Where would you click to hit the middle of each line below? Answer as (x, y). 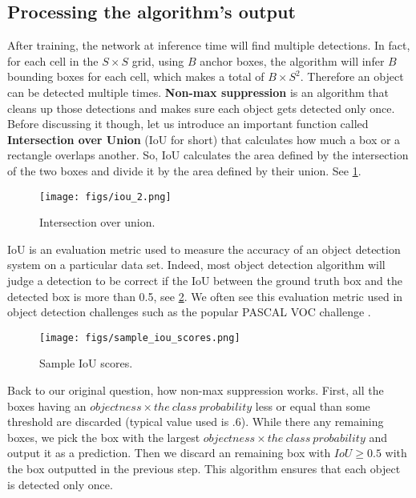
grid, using (158, 60)
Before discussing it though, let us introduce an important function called (188, 124)
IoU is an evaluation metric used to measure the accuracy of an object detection (204, 249)
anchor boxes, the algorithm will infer (292, 60)
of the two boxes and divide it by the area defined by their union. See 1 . (184, 170)
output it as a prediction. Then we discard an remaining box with (169, 453)
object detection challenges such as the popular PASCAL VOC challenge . (189, 312)
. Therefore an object (352, 76)
